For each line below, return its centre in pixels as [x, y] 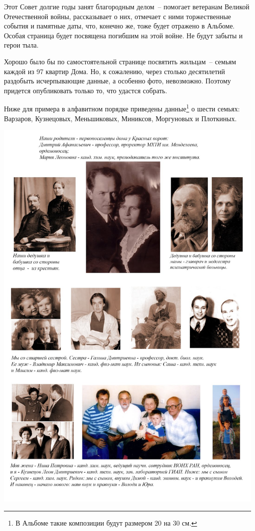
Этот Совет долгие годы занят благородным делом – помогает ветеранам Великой [127, 6]
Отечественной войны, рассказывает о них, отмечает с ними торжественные [118, 16]
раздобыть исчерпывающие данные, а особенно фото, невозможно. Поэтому [117, 81]
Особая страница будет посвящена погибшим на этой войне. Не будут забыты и [123, 35]
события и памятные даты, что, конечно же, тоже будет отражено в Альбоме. [119, 26]
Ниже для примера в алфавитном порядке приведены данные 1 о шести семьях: [122, 108]
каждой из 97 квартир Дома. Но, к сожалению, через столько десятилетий [115, 71]
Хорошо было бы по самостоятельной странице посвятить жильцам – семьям [120, 61]
